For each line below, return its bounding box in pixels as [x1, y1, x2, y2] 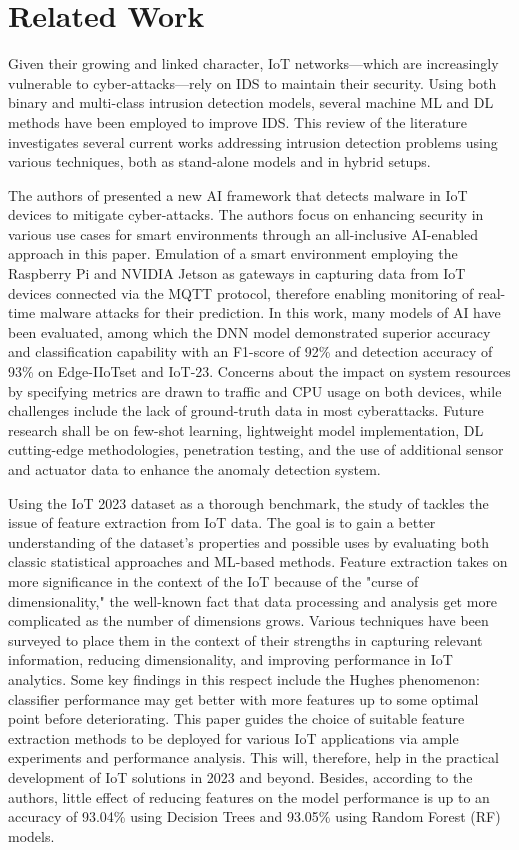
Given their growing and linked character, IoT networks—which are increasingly [8, 53, 499, 74]
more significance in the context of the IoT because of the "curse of [8, 570, 419, 591]
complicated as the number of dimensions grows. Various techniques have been [8, 610, 489, 631]
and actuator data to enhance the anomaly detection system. [8, 459, 381, 479]
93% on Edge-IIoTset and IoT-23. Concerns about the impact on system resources [8, 361, 511, 382]
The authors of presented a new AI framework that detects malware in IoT [8, 184, 468, 205]
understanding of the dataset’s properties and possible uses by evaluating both [8, 531, 490, 552]
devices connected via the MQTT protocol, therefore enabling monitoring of [8, 282, 474, 303]
